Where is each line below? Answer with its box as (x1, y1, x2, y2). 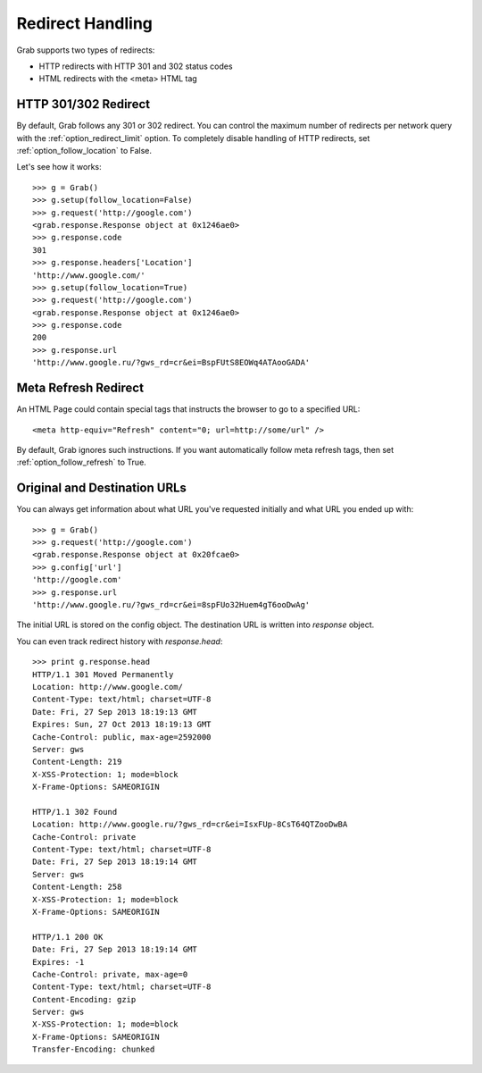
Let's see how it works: (16, 162, 102, 172)
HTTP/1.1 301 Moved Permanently (32, 669, 174, 679)
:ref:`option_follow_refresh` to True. (16, 457, 146, 468)
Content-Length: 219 (32, 757, 122, 767)
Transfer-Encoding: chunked (32, 1044, 155, 1054)
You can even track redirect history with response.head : (16, 635, 223, 647)
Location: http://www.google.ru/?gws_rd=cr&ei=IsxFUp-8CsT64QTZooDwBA (32, 819, 348, 830)
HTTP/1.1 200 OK (32, 932, 104, 942)
